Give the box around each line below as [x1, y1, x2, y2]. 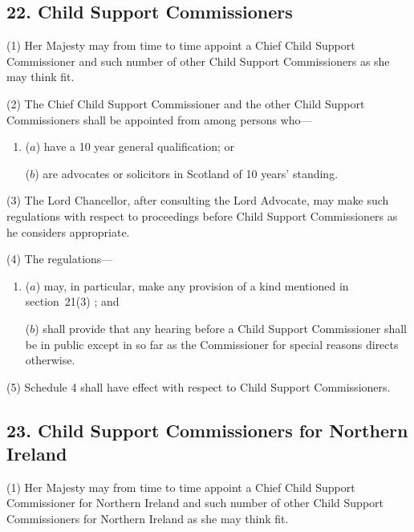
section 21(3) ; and [25, 293, 120, 310]
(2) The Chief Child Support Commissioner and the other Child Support [6, 95, 365, 112]
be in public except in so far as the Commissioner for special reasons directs [25, 335, 399, 352]
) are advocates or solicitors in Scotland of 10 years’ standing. [34, 164, 339, 181]
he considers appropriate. [6, 223, 130, 240]
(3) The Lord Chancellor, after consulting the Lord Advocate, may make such [6, 192, 389, 209]
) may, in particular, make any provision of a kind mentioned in [35, 277, 349, 294]
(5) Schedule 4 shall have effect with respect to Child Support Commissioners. [6, 378, 391, 395]
